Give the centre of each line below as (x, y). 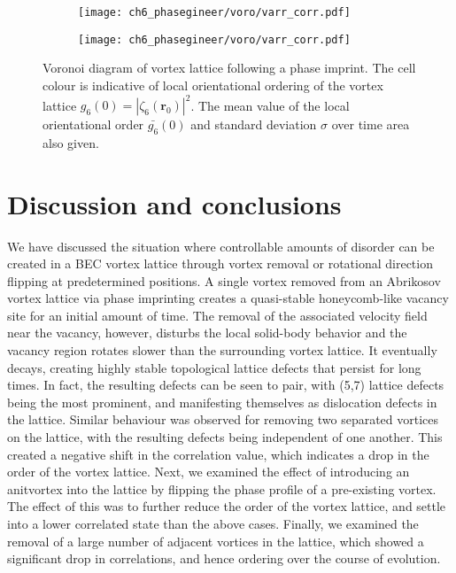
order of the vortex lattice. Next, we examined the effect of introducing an (209, 472)
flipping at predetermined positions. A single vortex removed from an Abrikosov (224, 280)
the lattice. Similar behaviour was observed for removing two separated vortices (223, 419)
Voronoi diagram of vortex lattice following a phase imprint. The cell (229, 68)
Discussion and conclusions (174, 203)
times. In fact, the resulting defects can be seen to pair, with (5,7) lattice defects (226, 385)
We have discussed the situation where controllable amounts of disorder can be (221, 246)
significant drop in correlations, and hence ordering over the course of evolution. (224, 558)
